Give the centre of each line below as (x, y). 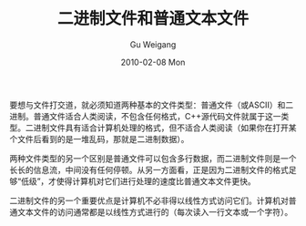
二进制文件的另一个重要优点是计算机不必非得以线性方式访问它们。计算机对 (149, 200)
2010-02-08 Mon (153, 62)
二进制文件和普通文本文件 (153, 19)
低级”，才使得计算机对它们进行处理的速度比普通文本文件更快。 (139, 181)
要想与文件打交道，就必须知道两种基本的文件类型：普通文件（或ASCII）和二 (152, 105)
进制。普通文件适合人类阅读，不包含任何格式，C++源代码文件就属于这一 (145, 116)
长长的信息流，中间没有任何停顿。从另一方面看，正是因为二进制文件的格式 (149, 169)
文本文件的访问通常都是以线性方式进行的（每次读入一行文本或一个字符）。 (155, 211)
